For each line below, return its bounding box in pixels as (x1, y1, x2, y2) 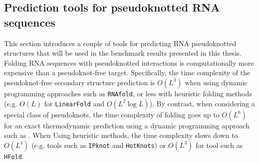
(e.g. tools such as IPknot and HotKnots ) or (31, 139, 166, 150)
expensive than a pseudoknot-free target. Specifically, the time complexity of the (4, 67, 250, 78)
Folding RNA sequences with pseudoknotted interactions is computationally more (4, 57, 254, 68)
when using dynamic (184, 77, 247, 87)
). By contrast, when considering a (149, 98, 255, 108)
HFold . (4, 150, 24, 161)
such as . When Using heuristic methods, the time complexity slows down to (4, 130, 238, 140)
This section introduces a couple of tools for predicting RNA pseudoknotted (4, 38, 236, 48)
